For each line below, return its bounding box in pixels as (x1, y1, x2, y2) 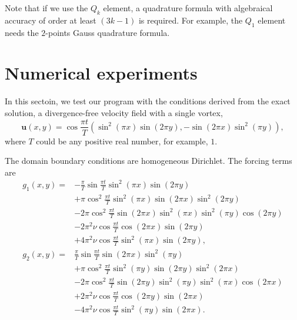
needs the (5, 26, 39, 38)
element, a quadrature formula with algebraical (103, 2, 273, 14)
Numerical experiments (5, 61, 198, 85)
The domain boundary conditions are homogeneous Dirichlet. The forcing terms (5, 154, 292, 167)
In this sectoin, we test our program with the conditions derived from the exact (5, 95, 291, 107)
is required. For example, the (138, 14, 243, 26)
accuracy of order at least (5, 14, 96, 26)
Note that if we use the (5, 2, 88, 14)
